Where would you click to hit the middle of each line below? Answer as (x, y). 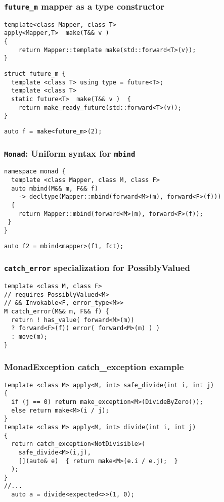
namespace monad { (35, 172)
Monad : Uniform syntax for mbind (70, 153)
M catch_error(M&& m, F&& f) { (57, 312)
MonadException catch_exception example (94, 367)
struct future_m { (35, 74)
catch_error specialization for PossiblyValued (97, 268)
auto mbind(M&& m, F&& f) (55, 188)
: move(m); (29, 337)
